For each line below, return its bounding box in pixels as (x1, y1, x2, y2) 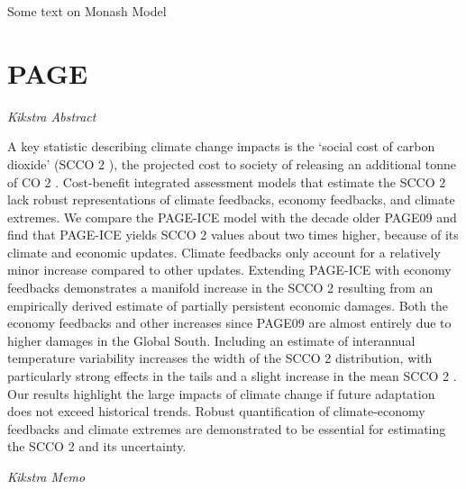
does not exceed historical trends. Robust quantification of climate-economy (7, 402, 425, 421)
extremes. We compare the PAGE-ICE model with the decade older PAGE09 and (7, 207, 457, 226)
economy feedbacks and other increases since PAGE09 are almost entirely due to (7, 313, 452, 332)
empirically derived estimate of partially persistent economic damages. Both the (7, 295, 449, 314)
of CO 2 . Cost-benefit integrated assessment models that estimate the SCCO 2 (7, 172, 446, 191)
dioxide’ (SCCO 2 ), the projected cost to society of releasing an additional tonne (7, 154, 457, 173)
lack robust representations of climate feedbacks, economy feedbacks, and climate (7, 190, 455, 209)
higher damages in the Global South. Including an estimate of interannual (7, 331, 416, 349)
